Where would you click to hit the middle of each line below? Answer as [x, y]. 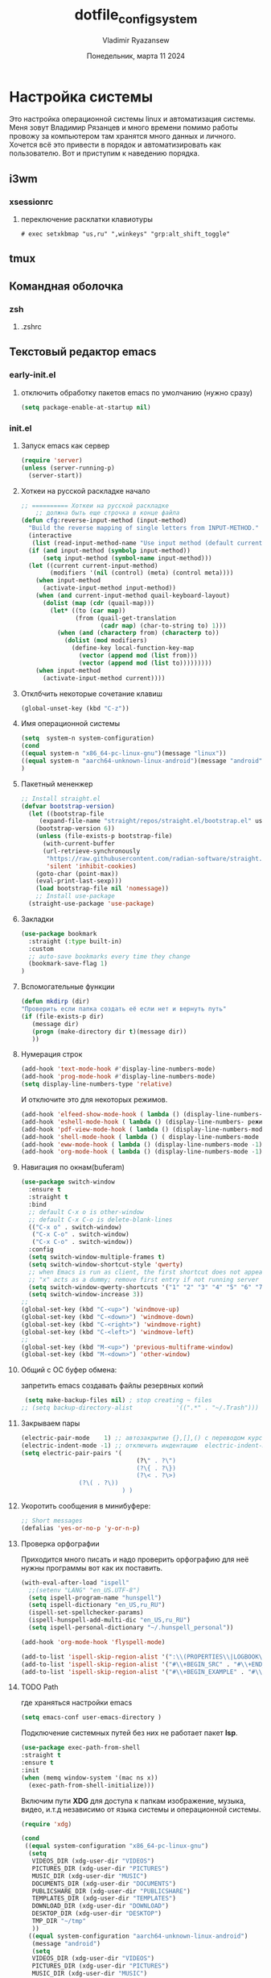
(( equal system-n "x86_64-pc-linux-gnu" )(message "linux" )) [123, 753]
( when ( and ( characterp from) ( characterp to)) [138, 633]
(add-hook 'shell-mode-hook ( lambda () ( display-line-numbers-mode [140, 1137]
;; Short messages [51, 1521]
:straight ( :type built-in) [76, 941]
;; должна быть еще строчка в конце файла [108, 513]
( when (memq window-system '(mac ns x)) [89, 1778]
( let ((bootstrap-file [66, 814]
